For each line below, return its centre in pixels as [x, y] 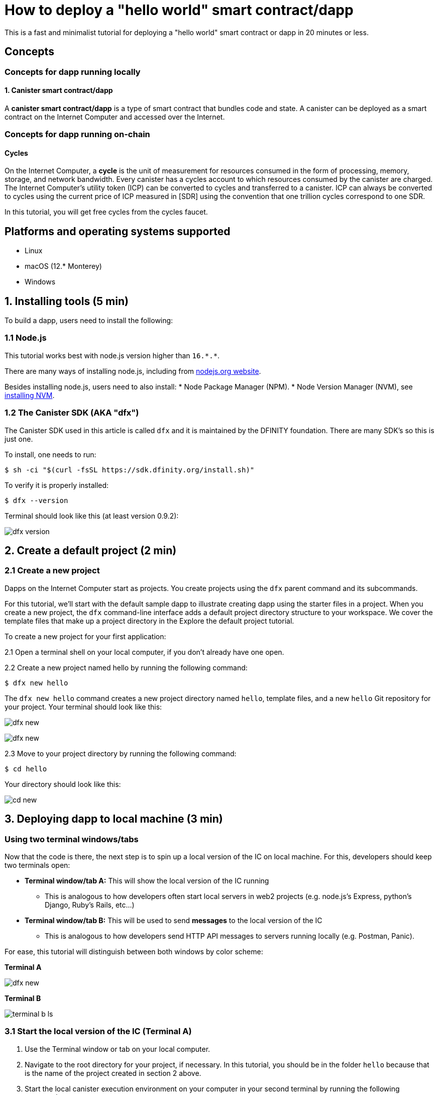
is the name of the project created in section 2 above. [113, 1073]
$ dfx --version [36, 500]
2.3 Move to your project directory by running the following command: [121, 753]
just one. [19, 439]
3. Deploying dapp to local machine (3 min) [114, 819]
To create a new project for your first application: [85, 636]
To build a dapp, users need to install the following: [89, 321]
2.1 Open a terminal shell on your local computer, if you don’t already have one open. [144, 652]
